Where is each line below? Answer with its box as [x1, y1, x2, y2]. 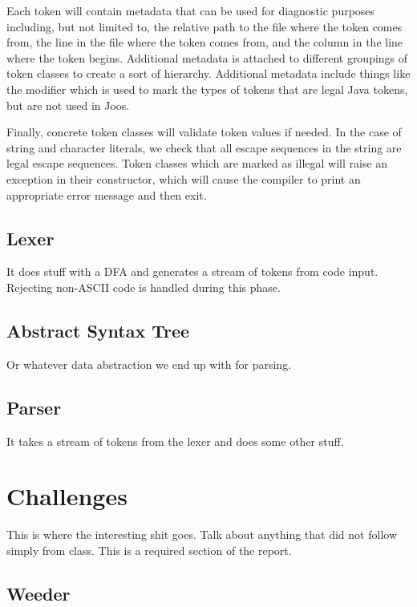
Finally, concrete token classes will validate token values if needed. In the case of [6, 123, 402, 140]
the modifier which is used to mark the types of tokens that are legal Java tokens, [6, 80, 408, 97]
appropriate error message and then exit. [6, 186, 207, 203]
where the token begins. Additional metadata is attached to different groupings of [6, 49, 408, 66]
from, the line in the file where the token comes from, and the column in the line [6, 34, 403, 51]
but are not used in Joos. [6, 96, 130, 113]
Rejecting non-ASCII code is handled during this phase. [6, 278, 281, 295]
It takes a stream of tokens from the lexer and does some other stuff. [6, 432, 344, 449]
